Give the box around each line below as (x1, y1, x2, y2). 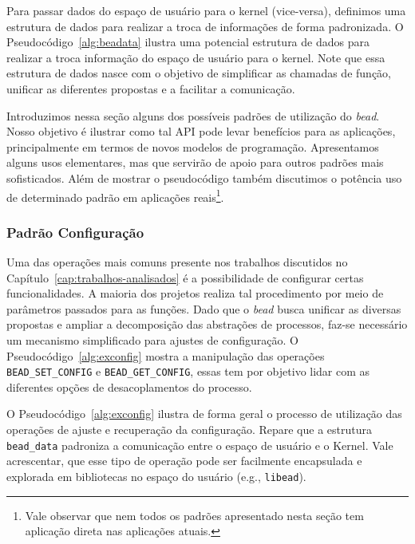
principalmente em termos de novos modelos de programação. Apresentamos (6, 138, 379, 155)
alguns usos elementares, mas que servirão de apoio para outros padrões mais (6, 154, 384, 171)
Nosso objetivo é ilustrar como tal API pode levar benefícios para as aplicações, (6, 123, 396, 140)
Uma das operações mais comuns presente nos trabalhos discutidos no (6, 254, 348, 270)
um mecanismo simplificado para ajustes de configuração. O (6, 331, 298, 348)
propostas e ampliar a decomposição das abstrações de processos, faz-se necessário (6, 316, 408, 333)
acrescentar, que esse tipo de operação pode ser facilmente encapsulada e (6, 452, 362, 469)
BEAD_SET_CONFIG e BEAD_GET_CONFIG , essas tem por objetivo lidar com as (6, 363, 370, 380)
